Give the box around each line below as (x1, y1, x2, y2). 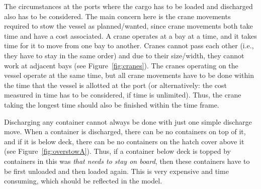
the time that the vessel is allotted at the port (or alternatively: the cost (4, 79, 227, 90)
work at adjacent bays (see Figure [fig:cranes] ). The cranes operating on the (4, 60, 238, 70)
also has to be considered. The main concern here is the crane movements (4, 11, 231, 21)
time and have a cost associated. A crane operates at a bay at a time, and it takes (4, 30, 257, 41)
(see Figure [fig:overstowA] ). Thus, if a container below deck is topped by (4, 146, 231, 156)
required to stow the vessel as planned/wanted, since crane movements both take (4, 21, 253, 31)
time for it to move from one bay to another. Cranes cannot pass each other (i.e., (4, 40, 254, 51)
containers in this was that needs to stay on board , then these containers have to (4, 155, 250, 166)
